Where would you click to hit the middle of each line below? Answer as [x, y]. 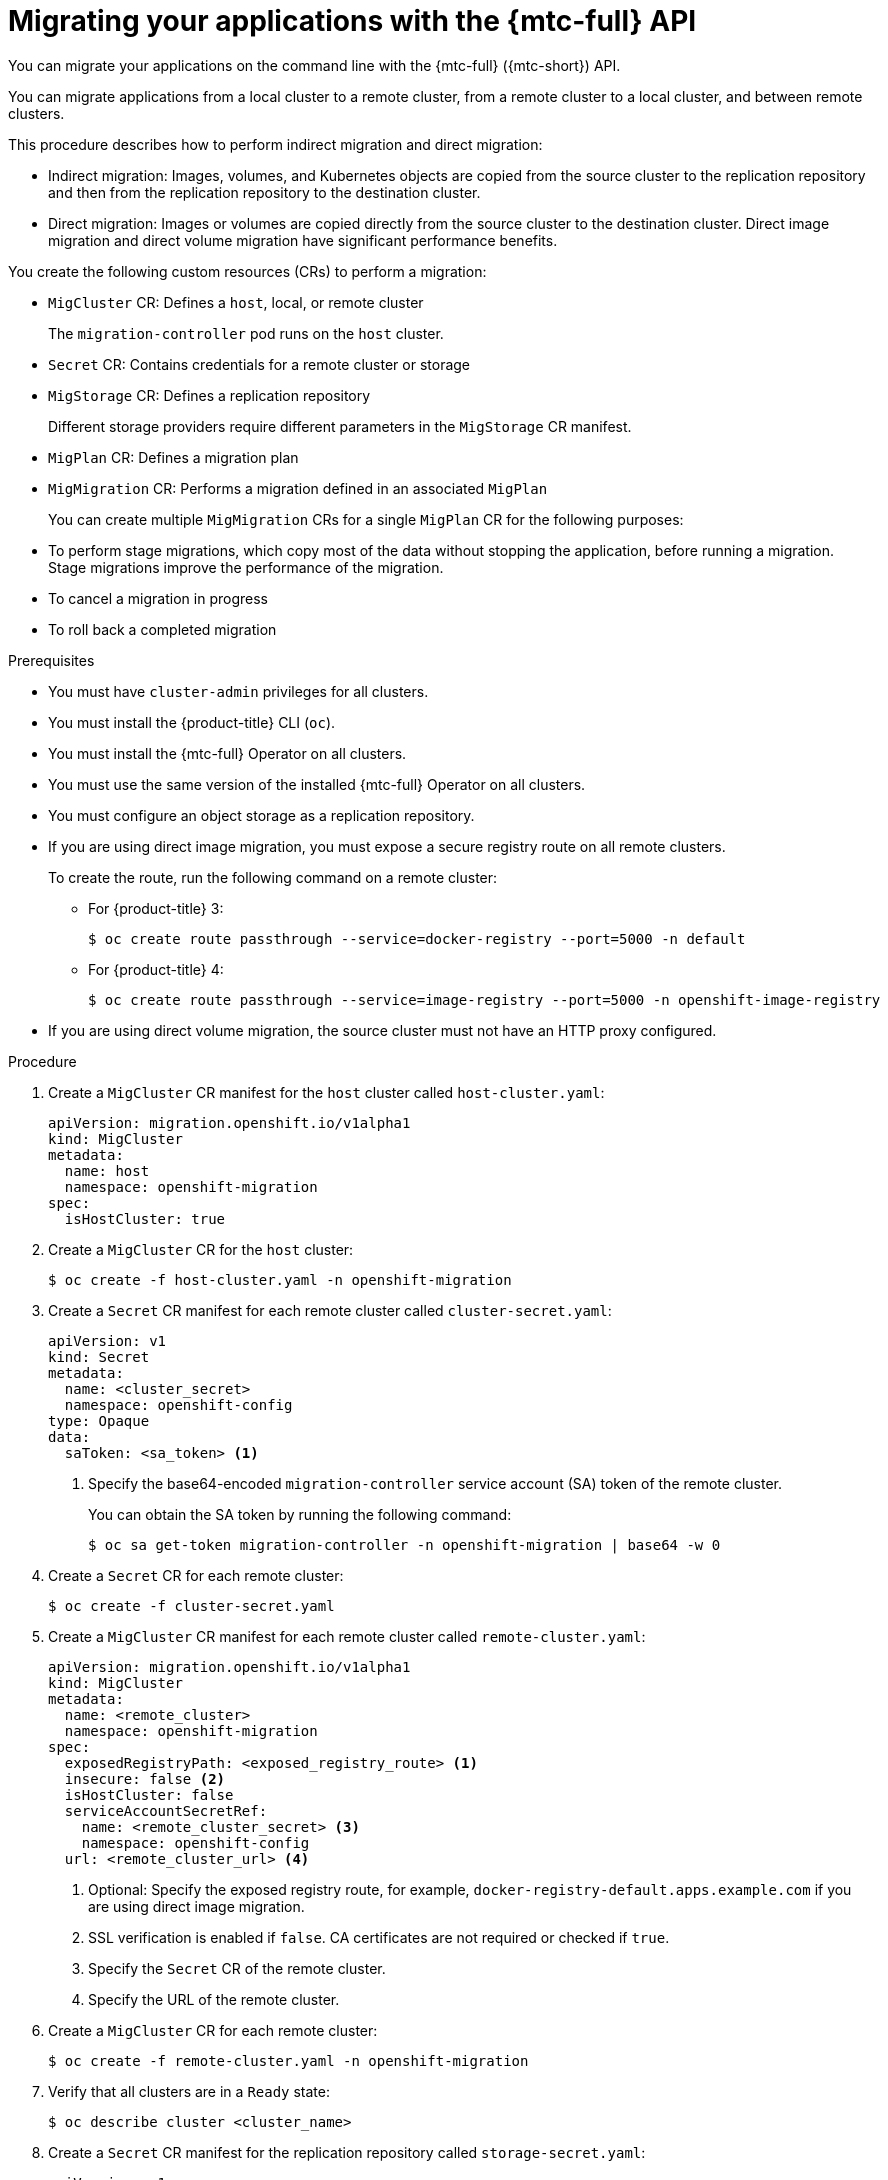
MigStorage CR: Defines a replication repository [209, 395]
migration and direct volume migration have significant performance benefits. [303, 240]
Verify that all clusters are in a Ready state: [189, 2091]
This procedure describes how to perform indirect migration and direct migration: [275, 144]
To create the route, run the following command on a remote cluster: [273, 877]
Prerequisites [51, 660]
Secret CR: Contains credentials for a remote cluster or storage [259, 364]
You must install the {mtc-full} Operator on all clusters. [227, 753]
